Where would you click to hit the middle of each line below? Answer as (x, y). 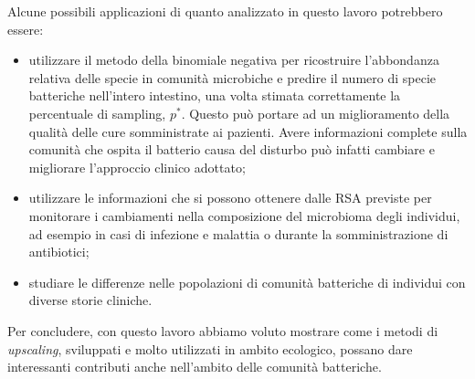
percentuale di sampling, (97, 113)
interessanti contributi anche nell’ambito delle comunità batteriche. (195, 367)
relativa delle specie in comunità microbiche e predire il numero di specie (232, 77)
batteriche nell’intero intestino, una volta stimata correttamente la (215, 95)
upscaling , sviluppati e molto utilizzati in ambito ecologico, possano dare (210, 348)
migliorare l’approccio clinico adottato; (137, 167)
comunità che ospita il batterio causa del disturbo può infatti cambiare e (232, 149)
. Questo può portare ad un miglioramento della (316, 113)
